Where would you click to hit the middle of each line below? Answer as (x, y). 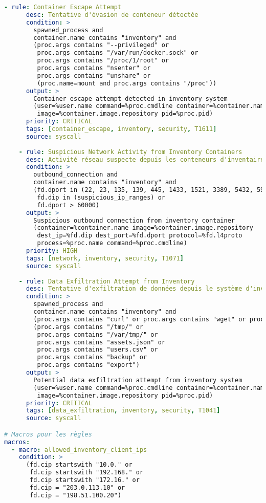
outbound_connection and (75, 175)
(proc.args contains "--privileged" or (101, 45)
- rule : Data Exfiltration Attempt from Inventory (107, 281)
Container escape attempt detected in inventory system (130, 99)
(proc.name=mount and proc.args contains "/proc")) (127, 83)
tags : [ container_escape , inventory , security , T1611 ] (121, 129)
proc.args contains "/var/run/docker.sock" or (118, 53)
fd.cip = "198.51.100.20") (76, 495)
